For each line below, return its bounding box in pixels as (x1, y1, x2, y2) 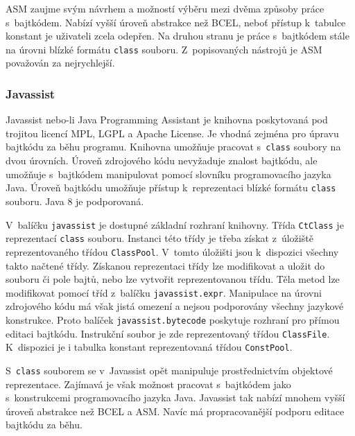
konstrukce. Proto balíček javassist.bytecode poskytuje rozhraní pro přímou (6, 312, 340, 326)
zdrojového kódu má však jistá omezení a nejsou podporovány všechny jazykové (6, 299, 344, 313)
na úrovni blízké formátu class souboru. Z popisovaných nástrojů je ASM (6, 42, 322, 56)
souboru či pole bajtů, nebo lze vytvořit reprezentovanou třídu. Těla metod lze (6, 272, 340, 286)
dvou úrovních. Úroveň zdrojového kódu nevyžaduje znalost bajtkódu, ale (6, 153, 318, 168)
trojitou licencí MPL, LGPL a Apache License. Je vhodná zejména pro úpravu (6, 125, 339, 140)
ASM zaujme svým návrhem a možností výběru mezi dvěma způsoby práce (6, 1, 324, 15)
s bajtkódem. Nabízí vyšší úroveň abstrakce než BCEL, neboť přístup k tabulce (6, 15, 346, 29)
